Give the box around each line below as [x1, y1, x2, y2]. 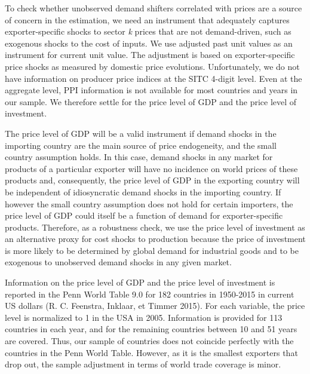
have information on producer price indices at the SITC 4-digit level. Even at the [5, 72, 302, 84]
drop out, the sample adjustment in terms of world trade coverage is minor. [5, 358, 281, 370]
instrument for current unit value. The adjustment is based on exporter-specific [5, 48, 295, 61]
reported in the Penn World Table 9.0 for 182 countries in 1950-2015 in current [5, 287, 294, 300]
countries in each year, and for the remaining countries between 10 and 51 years [5, 323, 297, 335]
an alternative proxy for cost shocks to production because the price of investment [5, 232, 306, 245]
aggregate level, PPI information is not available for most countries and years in [5, 84, 298, 96]
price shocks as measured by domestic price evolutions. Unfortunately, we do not [5, 60, 300, 72]
